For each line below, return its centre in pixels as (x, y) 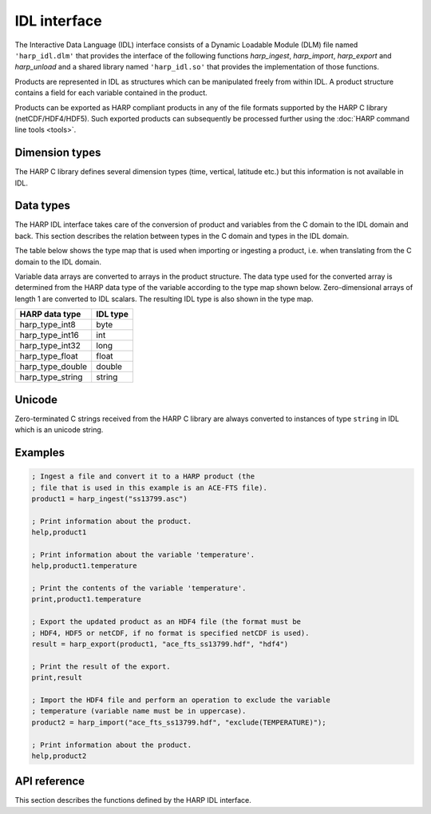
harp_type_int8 (47, 325)
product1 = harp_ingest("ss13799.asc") (109, 498)
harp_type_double (53, 367)
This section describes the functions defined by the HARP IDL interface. (133, 800)
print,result (57, 678)
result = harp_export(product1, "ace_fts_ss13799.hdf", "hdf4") (160, 644)
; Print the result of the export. (101, 666)
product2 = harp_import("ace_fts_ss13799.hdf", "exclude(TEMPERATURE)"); (179, 722)
